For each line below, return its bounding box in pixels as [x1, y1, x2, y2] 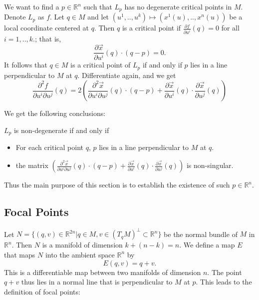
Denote [4, 11, 26, 22]
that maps [4, 249, 35, 259]
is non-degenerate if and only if [13, 124, 109, 135]
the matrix [15, 160, 48, 170]
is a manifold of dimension [42, 239, 123, 250]
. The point [207, 266, 242, 277]
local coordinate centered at [4, 22, 89, 33]
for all [221, 22, 240, 33]
